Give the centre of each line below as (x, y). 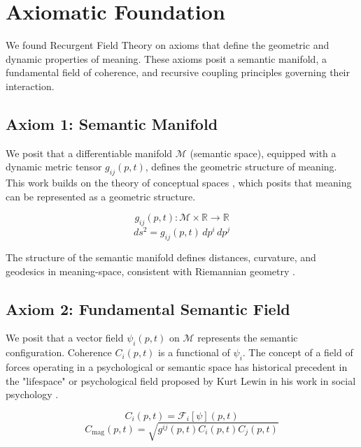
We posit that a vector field (65, 338)
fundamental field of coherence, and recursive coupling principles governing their (178, 72)
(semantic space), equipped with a (263, 153)
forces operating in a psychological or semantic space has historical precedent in (177, 366)
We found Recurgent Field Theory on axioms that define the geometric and (168, 45)
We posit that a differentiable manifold (89, 153)
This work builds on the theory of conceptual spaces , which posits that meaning (179, 183)
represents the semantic (248, 338)
